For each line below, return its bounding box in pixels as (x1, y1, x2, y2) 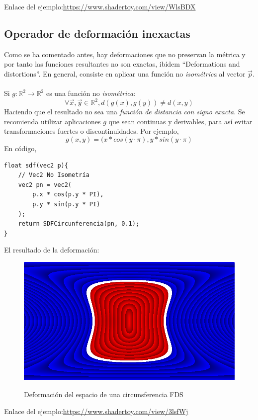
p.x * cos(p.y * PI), (32, 191, 104, 198)
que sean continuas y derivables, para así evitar (108, 116, 253, 126)
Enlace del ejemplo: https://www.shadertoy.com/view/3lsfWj (4, 406, 188, 416)
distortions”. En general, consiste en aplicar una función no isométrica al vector (4, 68, 246, 79)
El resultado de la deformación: (4, 245, 99, 255)
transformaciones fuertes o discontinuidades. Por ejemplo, (4, 126, 179, 136)
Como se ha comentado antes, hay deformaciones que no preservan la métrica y (4, 49, 246, 59)
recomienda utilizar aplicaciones (4, 116, 101, 126)
